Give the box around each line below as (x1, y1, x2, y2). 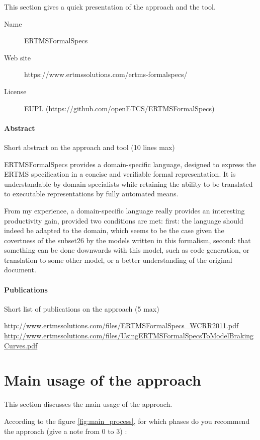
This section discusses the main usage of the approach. (4, 399, 172, 409)
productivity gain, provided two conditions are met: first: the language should (4, 215, 243, 226)
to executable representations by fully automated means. (4, 188, 179, 199)
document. (4, 264, 36, 275)
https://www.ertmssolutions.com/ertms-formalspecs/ (24, 69, 188, 80)
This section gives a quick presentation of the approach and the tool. (4, 2, 216, 12)
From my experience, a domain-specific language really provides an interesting (4, 205, 245, 215)
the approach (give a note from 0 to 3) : (4, 425, 127, 436)
